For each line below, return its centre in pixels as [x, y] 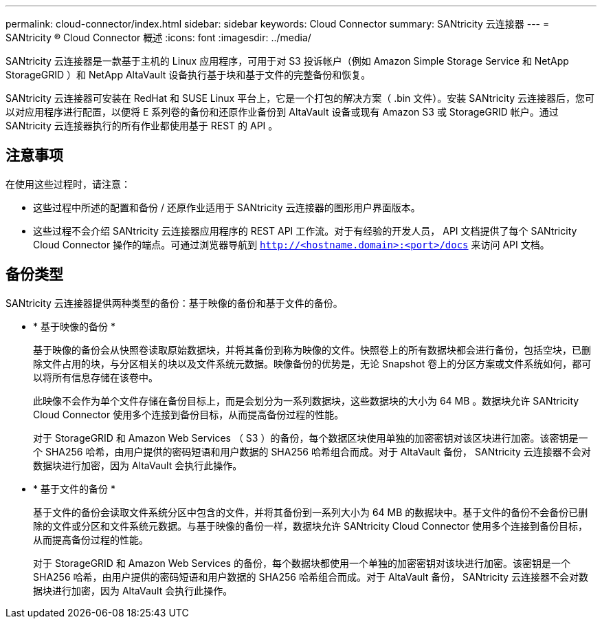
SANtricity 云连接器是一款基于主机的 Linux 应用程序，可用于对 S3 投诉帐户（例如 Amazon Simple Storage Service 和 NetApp [287, 61]
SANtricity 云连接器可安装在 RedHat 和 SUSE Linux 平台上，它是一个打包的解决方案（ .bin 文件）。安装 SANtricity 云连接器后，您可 [300, 98]
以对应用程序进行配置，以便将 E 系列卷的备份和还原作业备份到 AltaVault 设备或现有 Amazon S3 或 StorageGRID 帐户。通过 [282, 112]
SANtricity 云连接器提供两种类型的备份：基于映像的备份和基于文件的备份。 [174, 303]
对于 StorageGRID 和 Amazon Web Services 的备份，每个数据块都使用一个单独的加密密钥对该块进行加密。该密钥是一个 [302, 563]
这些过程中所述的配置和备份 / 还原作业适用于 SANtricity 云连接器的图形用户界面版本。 [227, 207]
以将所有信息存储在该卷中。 [96, 377]
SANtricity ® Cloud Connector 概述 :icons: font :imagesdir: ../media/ [158, 37]
